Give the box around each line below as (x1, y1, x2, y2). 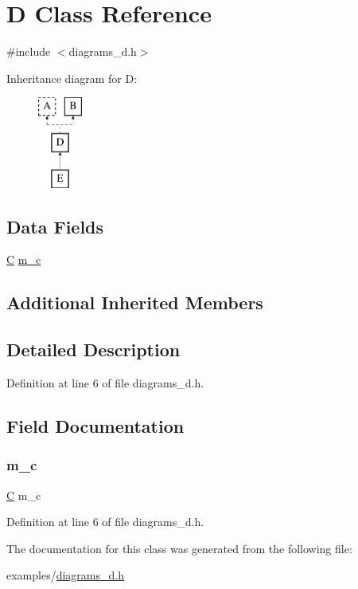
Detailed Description (6, 337, 181, 362)
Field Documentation (6, 414, 185, 438)
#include (6, 43, 51, 60)
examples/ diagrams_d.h (6, 567, 124, 583)
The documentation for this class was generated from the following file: (6, 540, 352, 556)
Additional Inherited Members (6, 290, 263, 315)
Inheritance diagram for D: (6, 69, 138, 86)
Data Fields (6, 214, 104, 238)
